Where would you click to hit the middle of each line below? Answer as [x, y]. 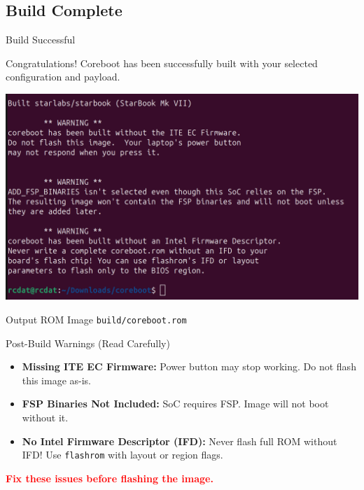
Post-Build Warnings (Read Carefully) [88, 343]
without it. [45, 417]
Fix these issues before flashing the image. [110, 478]
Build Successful [41, 40]
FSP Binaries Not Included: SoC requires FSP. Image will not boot [175, 404]
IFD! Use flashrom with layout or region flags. [122, 455]
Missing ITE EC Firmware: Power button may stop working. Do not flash [189, 366]
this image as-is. [57, 380]
